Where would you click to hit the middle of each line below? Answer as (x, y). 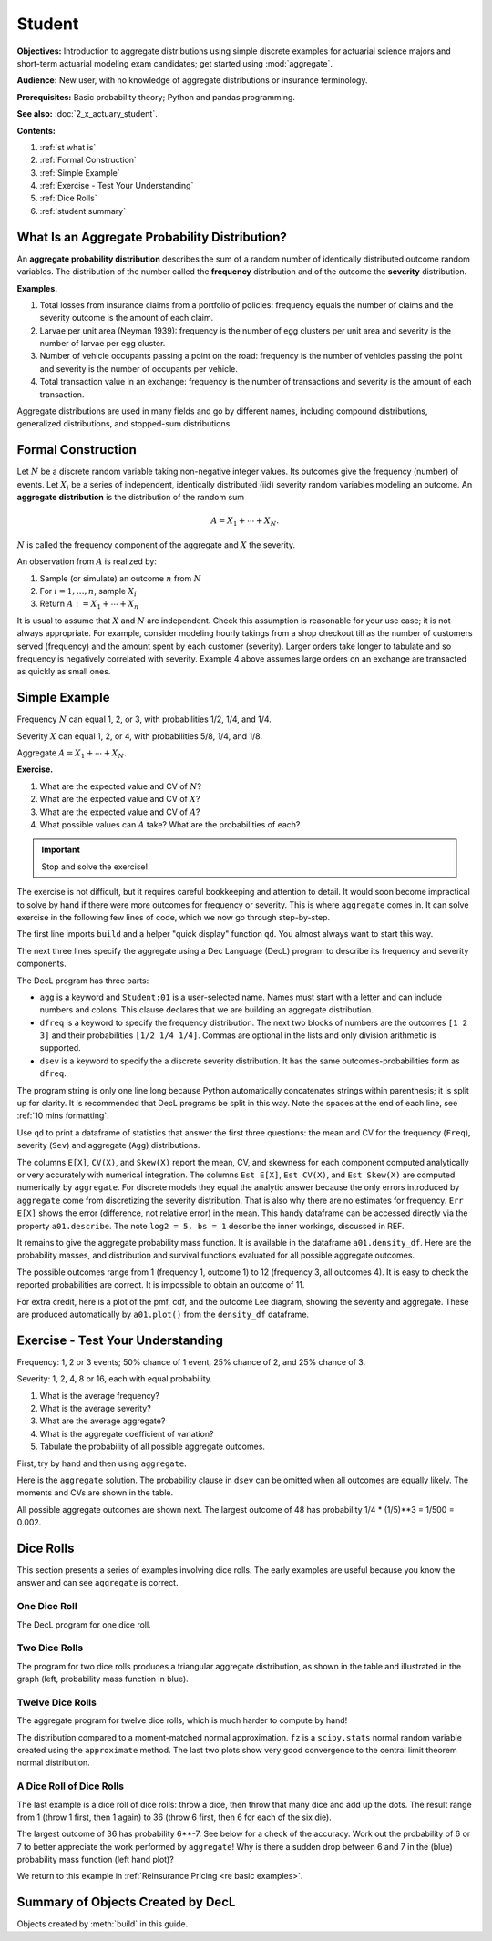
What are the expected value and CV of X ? (120, 799)
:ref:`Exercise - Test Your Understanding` (117, 186)
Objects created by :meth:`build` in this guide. (102, 1924)
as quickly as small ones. (64, 672)
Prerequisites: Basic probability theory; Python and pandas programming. (156, 97)
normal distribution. (53, 1762)
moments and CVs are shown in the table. (95, 1493)
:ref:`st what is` (68, 147)
